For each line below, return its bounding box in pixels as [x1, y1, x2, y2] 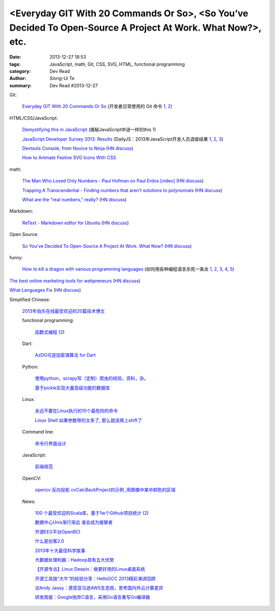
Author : [9, 75, 26, 82]
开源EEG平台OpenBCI [35, 528, 81, 535]
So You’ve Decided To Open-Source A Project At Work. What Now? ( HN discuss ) [22, 243, 192, 249]
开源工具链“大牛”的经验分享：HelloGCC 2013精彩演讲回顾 [35, 575, 156, 581]
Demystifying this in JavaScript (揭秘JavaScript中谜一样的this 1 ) [22, 126, 156, 132]
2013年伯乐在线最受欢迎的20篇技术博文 [22, 308, 105, 314]
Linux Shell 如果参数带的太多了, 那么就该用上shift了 [35, 417, 142, 423]
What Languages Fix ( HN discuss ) [9, 287, 81, 293]
